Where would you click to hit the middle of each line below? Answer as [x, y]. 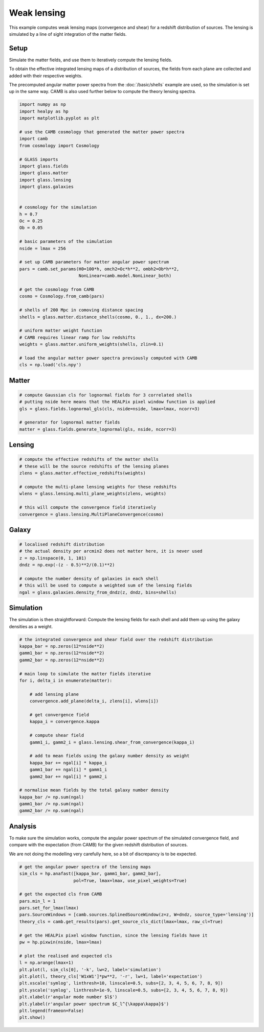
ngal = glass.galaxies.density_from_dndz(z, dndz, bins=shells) [98, 592]
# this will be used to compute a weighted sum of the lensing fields [106, 586]
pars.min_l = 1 [37, 901]
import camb [34, 139]
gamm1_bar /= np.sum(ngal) [52, 804]
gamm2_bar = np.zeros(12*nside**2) [62, 660]
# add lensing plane [54, 694]
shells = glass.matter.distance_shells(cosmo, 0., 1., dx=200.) [98, 317]
